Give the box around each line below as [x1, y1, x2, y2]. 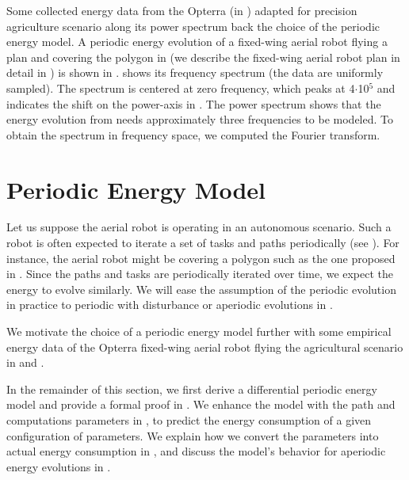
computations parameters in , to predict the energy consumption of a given [6, 412, 372, 428]
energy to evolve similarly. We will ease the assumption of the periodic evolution [6, 280, 396, 297]
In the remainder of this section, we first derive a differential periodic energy [6, 380, 377, 397]
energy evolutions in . [6, 458, 111, 474]
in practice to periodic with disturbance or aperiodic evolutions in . [6, 296, 333, 313]
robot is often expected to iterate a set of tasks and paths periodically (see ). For [6, 234, 399, 251]
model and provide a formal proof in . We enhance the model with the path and [6, 396, 396, 413]
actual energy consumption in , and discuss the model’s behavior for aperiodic [6, 443, 386, 459]
